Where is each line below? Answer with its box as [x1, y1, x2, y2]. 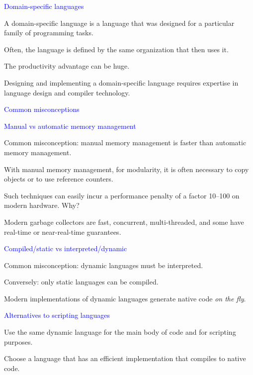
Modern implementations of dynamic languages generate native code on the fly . [4, 293, 246, 303]
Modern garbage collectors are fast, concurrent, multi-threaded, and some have [4, 216, 244, 227]
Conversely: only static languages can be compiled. [4, 277, 159, 287]
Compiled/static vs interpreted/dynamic [4, 243, 127, 254]
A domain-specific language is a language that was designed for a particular [4, 17, 235, 28]
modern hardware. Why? [4, 200, 80, 210]
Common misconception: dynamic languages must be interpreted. [4, 260, 203, 270]
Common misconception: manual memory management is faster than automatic [4, 137, 247, 148]
